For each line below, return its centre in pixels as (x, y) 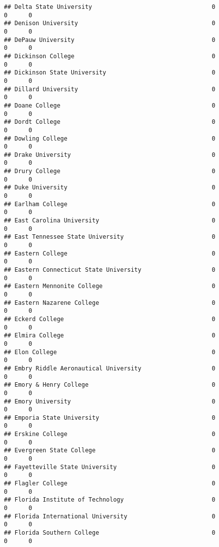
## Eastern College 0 (110, 253)
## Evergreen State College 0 (110, 451)
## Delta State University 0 (110, 7)
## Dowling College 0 (110, 138)
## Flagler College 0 (110, 484)
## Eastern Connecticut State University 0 (110, 270)
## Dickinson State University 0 (110, 73)
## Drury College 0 (110, 171)
